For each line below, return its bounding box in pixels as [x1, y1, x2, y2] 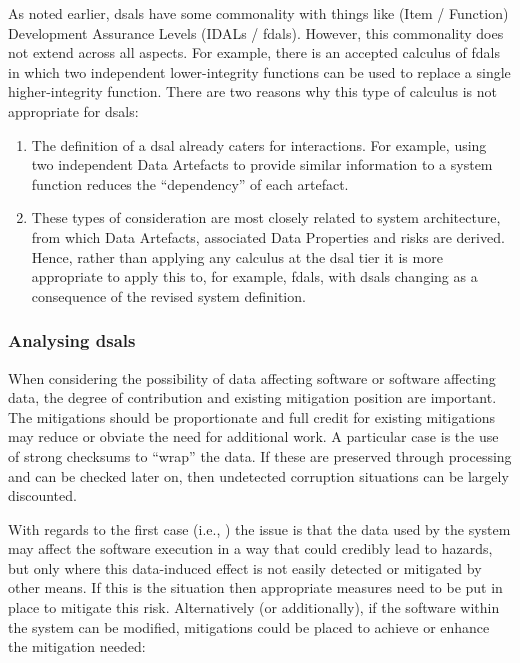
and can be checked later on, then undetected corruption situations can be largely [8, 465, 509, 486]
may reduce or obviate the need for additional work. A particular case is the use [8, 426, 499, 447]
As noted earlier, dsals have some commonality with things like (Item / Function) [8, 3, 509, 23]
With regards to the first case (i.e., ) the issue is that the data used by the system [8, 518, 511, 539]
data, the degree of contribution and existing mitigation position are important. [8, 387, 497, 408]
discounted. [8, 485, 77, 506]
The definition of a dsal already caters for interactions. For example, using [31, 134, 487, 155]
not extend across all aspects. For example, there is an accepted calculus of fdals [8, 42, 500, 63]
